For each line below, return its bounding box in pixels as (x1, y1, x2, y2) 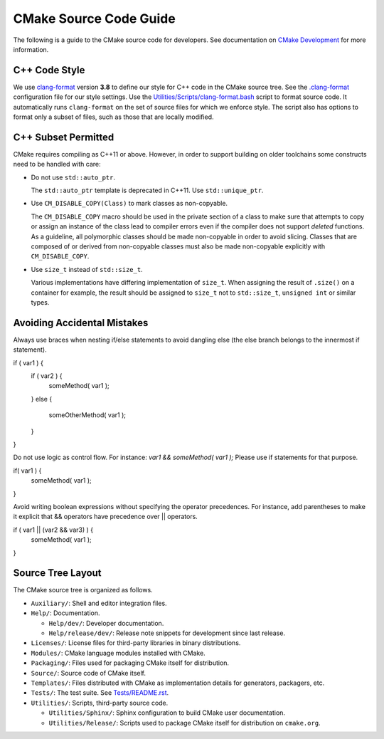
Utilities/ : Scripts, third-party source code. (31, 698, 169, 707)
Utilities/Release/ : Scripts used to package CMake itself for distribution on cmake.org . (48, 718, 321, 727)
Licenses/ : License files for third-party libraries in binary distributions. (31, 639, 241, 647)
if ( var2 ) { (31, 372, 63, 380)
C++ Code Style (13, 64, 85, 76)
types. (31, 298, 50, 306)
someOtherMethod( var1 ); (48, 411, 126, 419)
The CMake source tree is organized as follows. (13, 586, 153, 594)
